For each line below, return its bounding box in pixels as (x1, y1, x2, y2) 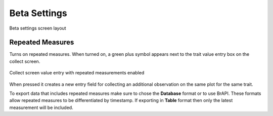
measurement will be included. (9, 104, 73, 110)
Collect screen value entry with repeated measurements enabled (9, 70, 145, 76)
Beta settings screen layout (9, 25, 66, 31)
